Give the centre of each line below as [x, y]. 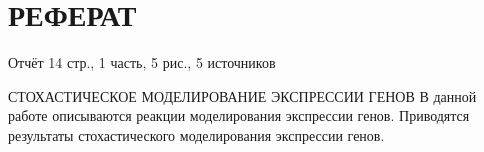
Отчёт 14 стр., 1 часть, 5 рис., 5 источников [142, 62]
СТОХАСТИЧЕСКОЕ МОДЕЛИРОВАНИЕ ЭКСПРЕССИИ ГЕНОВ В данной [242, 95]
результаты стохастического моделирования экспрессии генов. [196, 134]
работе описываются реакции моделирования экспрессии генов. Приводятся [239, 115]
